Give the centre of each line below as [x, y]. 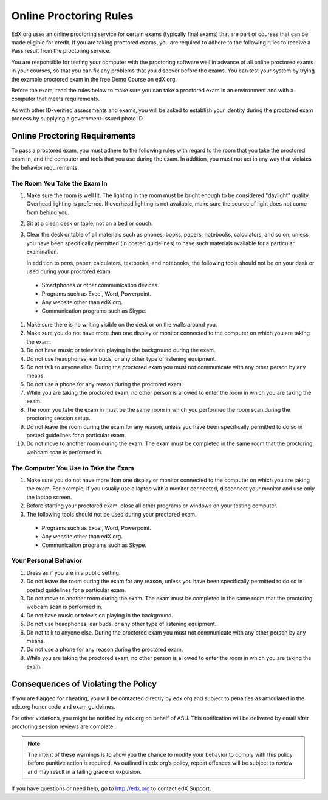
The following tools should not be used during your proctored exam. [111, 514]
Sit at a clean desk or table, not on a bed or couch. [90, 224]
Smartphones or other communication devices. [101, 285]
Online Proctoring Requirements [73, 136]
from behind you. [48, 212]
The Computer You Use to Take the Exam [73, 468]
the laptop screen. [49, 497]
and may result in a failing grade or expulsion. [85, 771]
